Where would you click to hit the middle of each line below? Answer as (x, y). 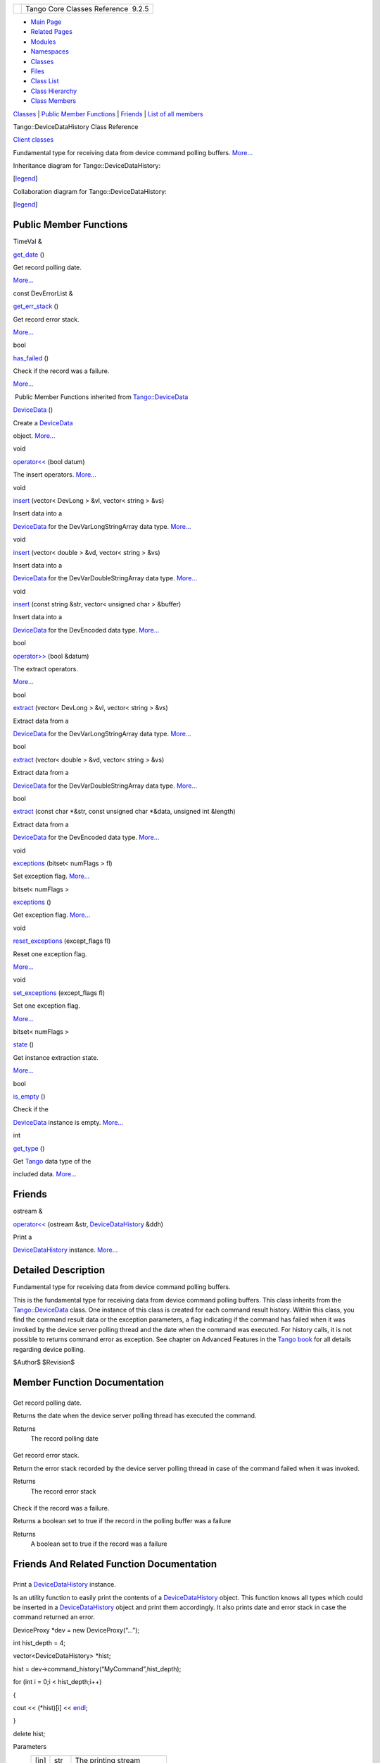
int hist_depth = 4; (39, 1643)
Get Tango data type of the (52, 1161)
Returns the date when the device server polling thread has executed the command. (135, 1416)
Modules (43, 42)
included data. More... (45, 1174)
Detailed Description (59, 1270)
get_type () (29, 1148)
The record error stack (63, 1491)
